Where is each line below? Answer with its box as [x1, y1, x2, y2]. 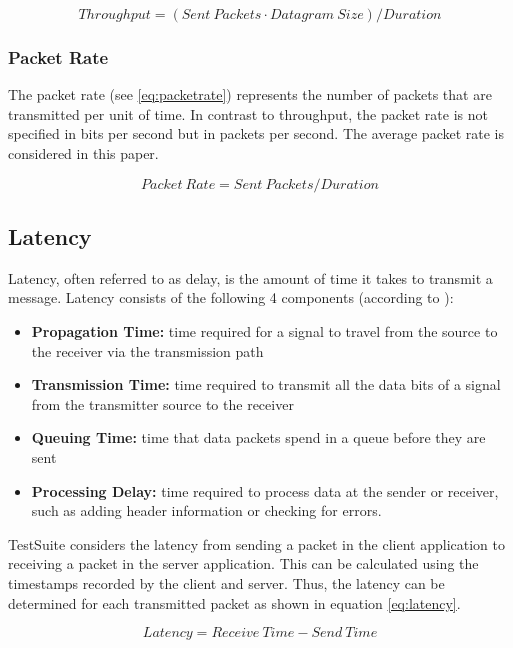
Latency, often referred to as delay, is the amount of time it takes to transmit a [8, 267, 493, 288]
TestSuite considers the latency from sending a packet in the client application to [8, 533, 505, 554]
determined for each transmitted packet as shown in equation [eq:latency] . [8, 592, 461, 613]
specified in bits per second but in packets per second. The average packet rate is [8, 123, 505, 144]
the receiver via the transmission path [31, 340, 264, 361]
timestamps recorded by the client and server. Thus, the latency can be [8, 572, 445, 593]
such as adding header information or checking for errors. [31, 500, 382, 521]
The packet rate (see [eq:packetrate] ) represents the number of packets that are [8, 84, 492, 105]
